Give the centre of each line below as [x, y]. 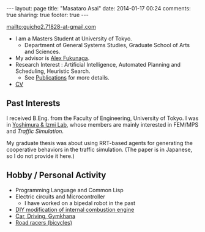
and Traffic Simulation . [35, 131]
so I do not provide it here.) [40, 156]
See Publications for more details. [67, 77]
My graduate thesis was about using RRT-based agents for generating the [99, 143]
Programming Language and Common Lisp [69, 190]
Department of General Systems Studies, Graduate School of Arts [107, 45]
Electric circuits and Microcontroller [60, 196]
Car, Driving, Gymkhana [45, 216]
